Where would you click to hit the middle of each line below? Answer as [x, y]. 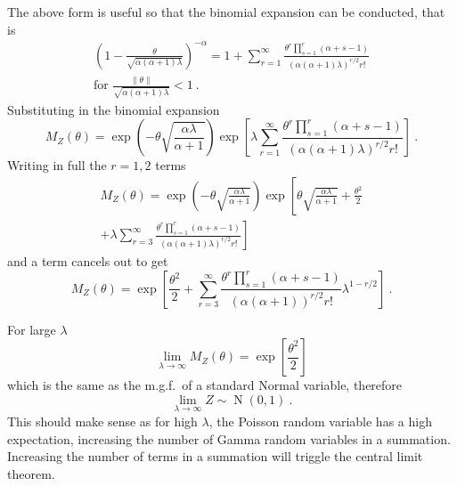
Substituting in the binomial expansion [114, 109]
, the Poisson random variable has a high [320, 421]
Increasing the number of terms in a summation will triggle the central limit [215, 456]
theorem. [31, 473]
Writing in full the [57, 165]
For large [32, 329]
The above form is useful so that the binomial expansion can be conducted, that [226, 12]
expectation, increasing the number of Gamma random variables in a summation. [229, 438]
